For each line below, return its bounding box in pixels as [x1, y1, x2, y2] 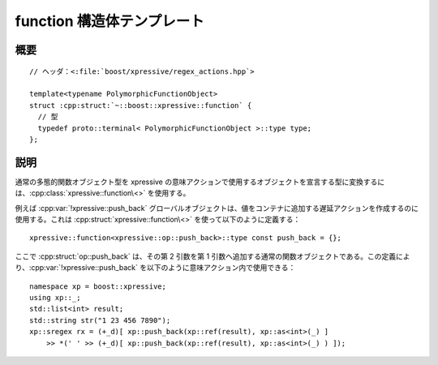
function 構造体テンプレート [15, 12, 204, 30]
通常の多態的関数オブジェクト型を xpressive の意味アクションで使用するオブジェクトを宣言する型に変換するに [15, 177, 385, 187]
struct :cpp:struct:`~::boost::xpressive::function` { [29, 101, 252, 109]
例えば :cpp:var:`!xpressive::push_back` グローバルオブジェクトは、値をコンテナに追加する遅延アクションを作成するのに [15, 203, 419, 213]
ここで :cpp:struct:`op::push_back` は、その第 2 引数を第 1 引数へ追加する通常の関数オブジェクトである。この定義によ [15, 251, 410, 261]
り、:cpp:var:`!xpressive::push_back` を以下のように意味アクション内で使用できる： [15, 263, 296, 273]
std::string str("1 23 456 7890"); [29, 316, 171, 324]
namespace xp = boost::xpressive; [29, 281, 166, 291]
